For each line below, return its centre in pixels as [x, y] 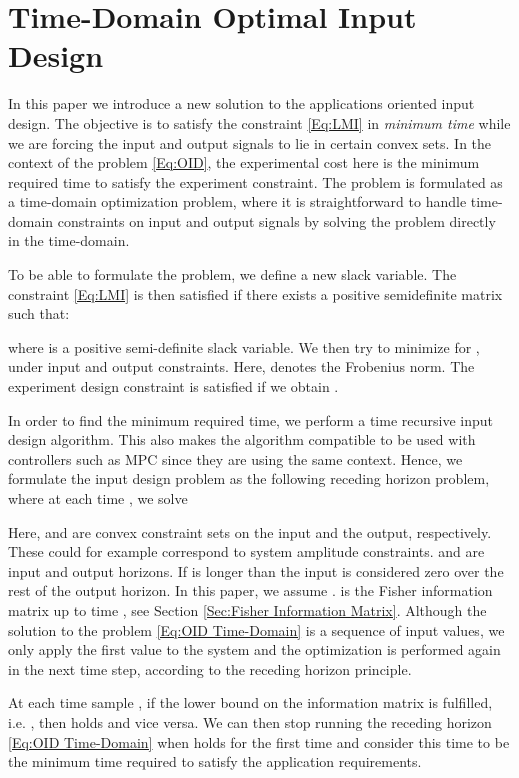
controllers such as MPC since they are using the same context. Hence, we [235, 458]
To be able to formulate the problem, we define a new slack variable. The [232, 274]
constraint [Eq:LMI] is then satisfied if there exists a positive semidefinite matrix [255, 293]
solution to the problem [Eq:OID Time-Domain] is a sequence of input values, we [256, 629]
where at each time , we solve [98, 498]
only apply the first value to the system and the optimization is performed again [254, 649]
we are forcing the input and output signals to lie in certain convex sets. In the [250, 142]
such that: [39, 313]
